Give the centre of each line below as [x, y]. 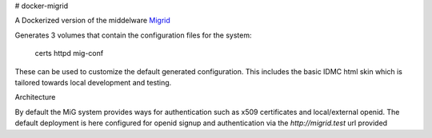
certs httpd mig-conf [69, 53]
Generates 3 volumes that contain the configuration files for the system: [133, 35]
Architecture [35, 97]
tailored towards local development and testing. [93, 82]
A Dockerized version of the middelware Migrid [93, 21]
